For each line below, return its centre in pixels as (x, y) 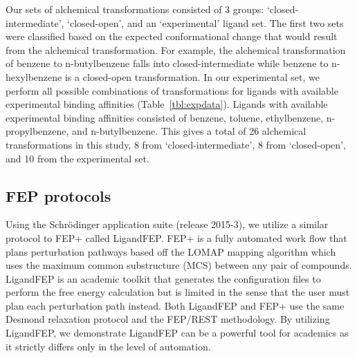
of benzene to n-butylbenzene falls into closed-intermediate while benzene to (167, 63)
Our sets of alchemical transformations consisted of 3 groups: (135, 9)
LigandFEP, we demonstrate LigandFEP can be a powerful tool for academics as (177, 333)
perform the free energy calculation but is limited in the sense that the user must (178, 292)
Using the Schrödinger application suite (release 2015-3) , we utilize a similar (167, 224)
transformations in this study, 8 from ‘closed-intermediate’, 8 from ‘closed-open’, (176, 144)
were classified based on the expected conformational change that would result (172, 36)
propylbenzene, (37, 131)
